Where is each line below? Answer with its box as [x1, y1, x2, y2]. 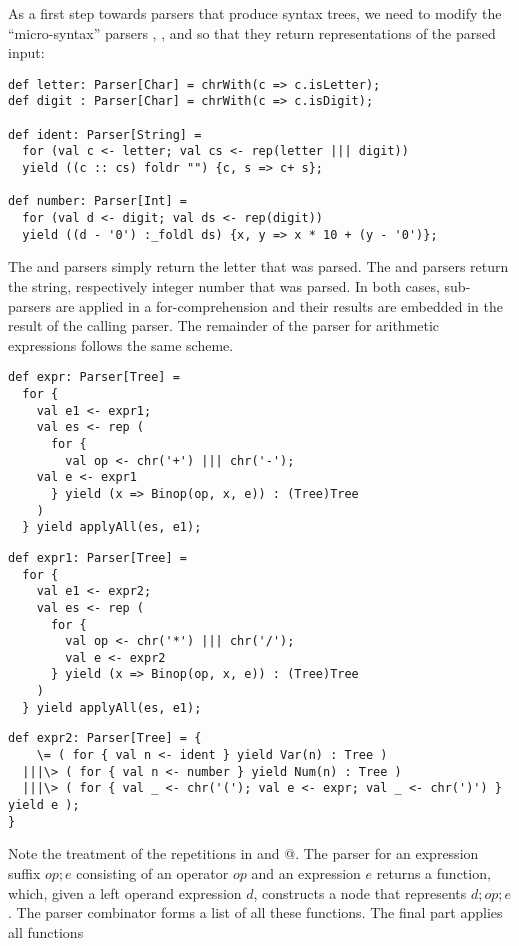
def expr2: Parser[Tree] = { [8, 731, 202, 746]
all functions [8, 921, 84, 942]
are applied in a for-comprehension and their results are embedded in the [55, 295, 503, 316]
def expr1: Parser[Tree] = [8, 550, 187, 565]
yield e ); [8, 798, 80, 813]
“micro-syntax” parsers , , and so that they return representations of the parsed [8, 22, 496, 43]
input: [8, 42, 45, 63]
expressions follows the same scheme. [8, 334, 234, 355]
